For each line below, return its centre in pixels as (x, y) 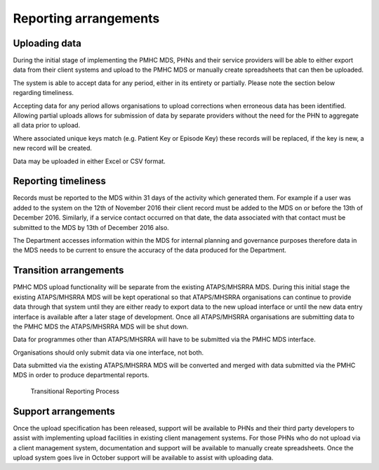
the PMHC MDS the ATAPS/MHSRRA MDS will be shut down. (101, 326)
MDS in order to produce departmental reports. (81, 375)
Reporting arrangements (86, 18)
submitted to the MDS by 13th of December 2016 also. (91, 227)
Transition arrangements (68, 271)
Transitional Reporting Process (75, 391)
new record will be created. (53, 148)
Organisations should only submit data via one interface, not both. (108, 352)
